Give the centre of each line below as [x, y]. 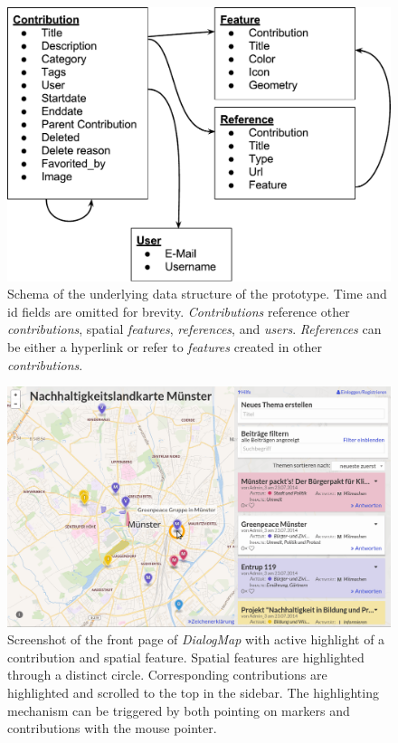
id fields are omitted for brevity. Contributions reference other [179, 311]
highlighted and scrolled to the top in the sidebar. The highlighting [193, 693]
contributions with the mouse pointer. [112, 728]
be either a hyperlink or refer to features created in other [165, 347]
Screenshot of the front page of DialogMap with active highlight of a [196, 639]
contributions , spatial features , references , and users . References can [194, 329]
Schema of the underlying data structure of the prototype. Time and [197, 294]
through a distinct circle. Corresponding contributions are [167, 675]
